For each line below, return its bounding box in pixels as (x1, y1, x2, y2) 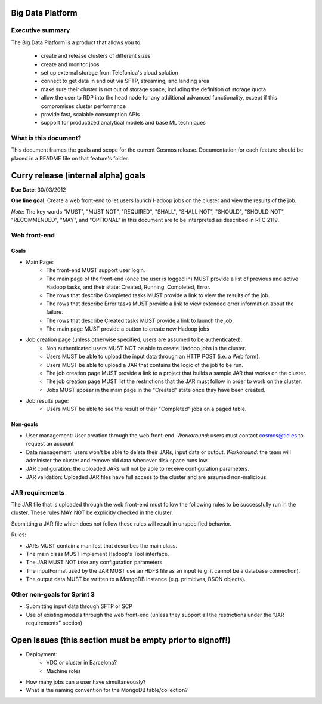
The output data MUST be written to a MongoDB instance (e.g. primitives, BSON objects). (26, 576, 246, 583)
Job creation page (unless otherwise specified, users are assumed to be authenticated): (26, 336, 243, 343)
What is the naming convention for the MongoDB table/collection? (26, 687, 188, 694)
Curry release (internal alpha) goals (11, 170, 146, 180)
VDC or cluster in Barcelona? (46, 659, 117, 666)
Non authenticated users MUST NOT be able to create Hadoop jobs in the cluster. (46, 344, 247, 351)
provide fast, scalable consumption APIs (41, 110, 140, 118)
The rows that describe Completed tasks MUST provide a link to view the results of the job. (46, 292, 270, 299)
